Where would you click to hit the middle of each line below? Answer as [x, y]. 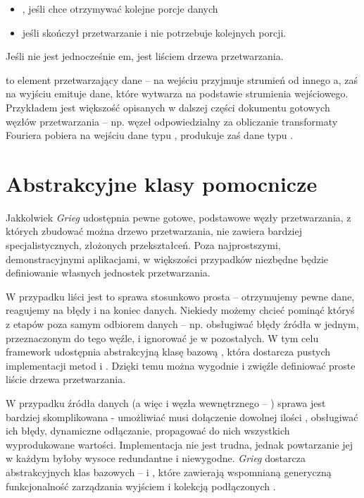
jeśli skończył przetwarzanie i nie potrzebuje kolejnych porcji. [154, 32]
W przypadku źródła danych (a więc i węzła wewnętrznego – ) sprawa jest [166, 403]
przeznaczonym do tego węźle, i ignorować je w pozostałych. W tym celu [162, 338]
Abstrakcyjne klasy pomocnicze [162, 183]
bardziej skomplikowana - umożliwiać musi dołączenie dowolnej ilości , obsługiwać [182, 417]
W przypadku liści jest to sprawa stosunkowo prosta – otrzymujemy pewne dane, [180, 296]
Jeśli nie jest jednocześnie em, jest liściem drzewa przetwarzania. [145, 56]
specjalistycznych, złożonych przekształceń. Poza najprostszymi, [143, 245]
